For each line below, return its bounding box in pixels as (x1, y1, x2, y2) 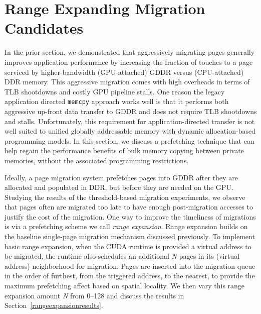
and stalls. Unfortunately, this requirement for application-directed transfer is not (5, 116, 255, 126)
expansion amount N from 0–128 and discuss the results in (5, 290, 184, 300)
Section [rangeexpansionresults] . (5, 300, 103, 310)
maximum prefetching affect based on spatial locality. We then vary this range (5, 280, 245, 291)
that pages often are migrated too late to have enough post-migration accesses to (5, 201, 253, 212)
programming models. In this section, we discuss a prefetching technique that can (5, 135, 254, 146)
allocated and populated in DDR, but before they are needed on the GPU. (5, 182, 233, 192)
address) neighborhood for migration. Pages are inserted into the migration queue (5, 260, 255, 271)
